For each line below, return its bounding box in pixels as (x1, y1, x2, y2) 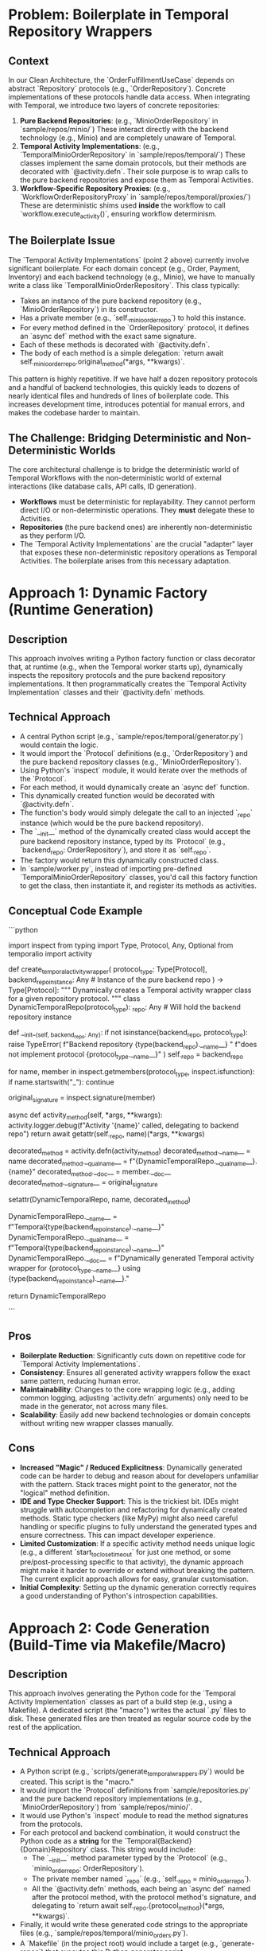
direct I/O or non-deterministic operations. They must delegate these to (19, 505, 255, 515)
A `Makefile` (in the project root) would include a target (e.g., (19, 1938, 219, 1948)
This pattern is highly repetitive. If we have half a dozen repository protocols (8, 374, 258, 384)
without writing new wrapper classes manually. (19, 1418, 174, 1427)
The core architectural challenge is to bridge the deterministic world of (8, 465, 240, 474)
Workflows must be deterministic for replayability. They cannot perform (19, 497, 256, 507)
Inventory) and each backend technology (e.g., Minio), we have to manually (8, 272, 256, 282)
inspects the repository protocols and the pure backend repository (8, 671, 226, 680)
